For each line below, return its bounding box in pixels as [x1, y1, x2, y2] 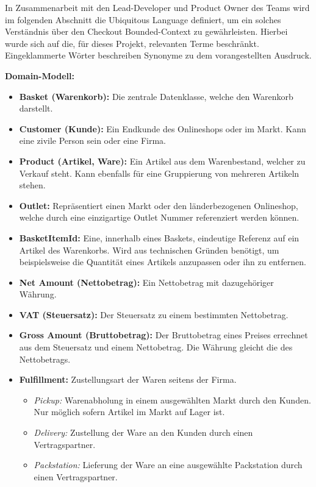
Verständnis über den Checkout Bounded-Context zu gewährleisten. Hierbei [5, 25, 288, 38]
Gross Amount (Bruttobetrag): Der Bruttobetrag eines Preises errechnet [19, 329, 308, 341]
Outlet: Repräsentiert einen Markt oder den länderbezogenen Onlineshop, [19, 199, 298, 212]
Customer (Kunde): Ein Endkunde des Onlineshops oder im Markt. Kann [19, 122, 306, 135]
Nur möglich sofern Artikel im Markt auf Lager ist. [34, 405, 225, 418]
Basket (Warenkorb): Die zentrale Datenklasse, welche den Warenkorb [19, 90, 293, 102]
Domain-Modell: [5, 69, 74, 82]
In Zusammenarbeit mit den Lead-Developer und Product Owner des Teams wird [5, 1, 310, 13]
